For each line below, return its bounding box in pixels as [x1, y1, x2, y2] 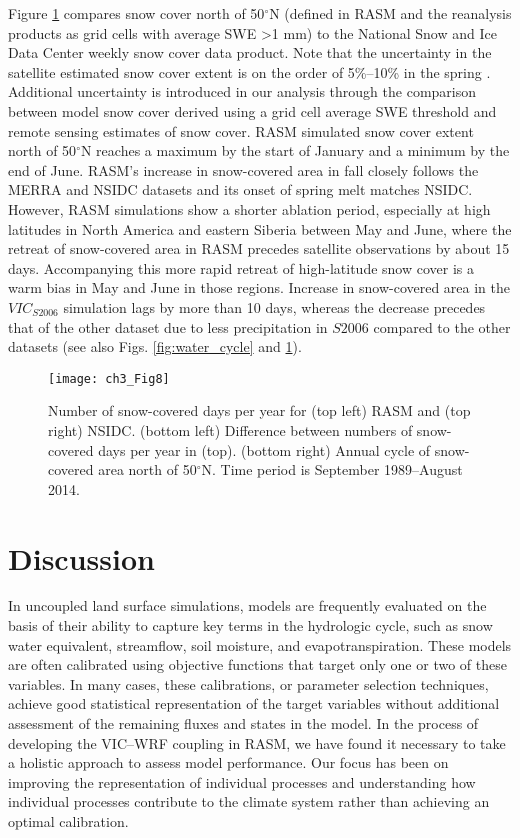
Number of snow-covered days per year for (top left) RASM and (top [48, 400, 471, 421]
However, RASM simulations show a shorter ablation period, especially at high [8, 198, 491, 219]
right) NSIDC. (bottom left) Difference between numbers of [48, 419, 413, 440]
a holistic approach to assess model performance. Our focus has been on [8, 752, 449, 773]
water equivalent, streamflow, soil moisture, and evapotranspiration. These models [8, 634, 512, 655]
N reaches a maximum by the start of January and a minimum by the [80, 140, 510, 161]
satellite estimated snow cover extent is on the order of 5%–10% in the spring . [8, 61, 491, 82]
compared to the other [373, 316, 511, 337]
